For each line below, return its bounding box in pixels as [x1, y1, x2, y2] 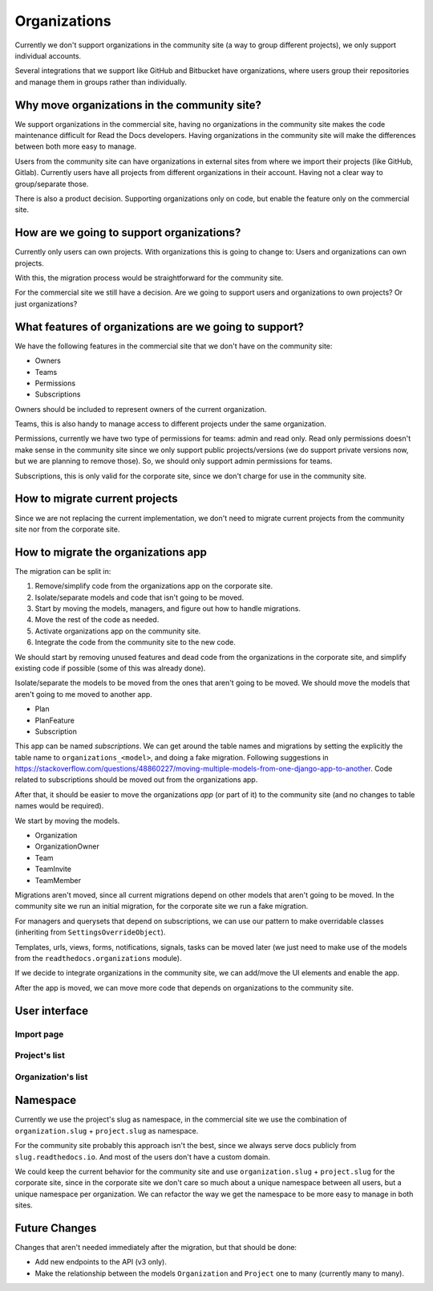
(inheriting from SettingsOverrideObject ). [14, 927, 166, 937]
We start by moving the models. [14, 816, 120, 825]
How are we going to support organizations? [14, 226, 241, 240]
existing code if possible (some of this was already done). [14, 663, 206, 673]
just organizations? [14, 299, 78, 308]
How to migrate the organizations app [14, 545, 208, 559]
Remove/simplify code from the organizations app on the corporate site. [34, 581, 273, 591]
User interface [14, 1004, 88, 1017]
